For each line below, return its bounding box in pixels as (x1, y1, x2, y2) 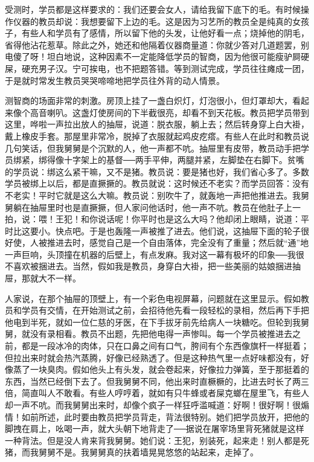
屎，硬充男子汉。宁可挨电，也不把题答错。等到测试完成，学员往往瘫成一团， (5, 62, 309, 74)
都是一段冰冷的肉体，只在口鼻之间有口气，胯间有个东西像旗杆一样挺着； (21, 339, 309, 352)
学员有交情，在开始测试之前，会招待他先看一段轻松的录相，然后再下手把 (21, 304, 309, 316)
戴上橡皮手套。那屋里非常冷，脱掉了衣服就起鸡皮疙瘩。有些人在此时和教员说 (5, 129, 309, 142)
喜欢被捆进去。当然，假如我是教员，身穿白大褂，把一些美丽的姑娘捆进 (13, 260, 292, 272)
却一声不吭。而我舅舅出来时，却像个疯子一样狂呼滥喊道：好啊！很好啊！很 (5, 399, 301, 411)
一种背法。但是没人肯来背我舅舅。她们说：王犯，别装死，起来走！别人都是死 (5, 434, 309, 446)
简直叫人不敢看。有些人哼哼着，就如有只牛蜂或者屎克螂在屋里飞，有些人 (21, 387, 309, 399)
